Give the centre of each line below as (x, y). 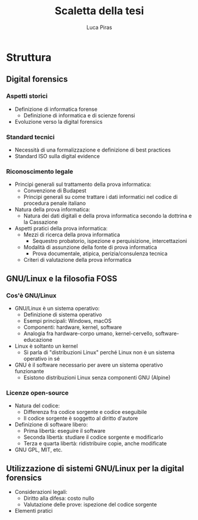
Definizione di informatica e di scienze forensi (79, 115)
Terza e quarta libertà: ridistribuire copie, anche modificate (95, 444)
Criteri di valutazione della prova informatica (77, 260)
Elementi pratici (34, 511)
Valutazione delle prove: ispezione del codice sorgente (90, 505)
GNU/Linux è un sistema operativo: (57, 308)
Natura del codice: (37, 406)
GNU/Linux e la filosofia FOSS (62, 279)
